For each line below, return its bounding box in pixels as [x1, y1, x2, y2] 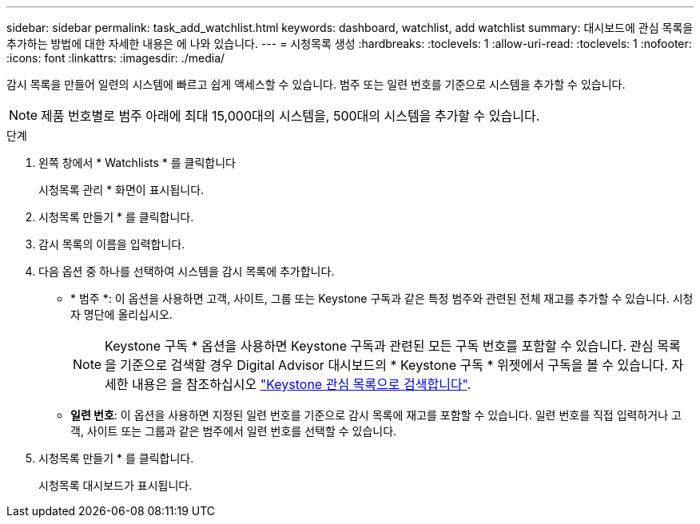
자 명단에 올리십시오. [70, 308, 173, 321]
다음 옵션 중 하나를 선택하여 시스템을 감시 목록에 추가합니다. [38, 264, 335, 278]
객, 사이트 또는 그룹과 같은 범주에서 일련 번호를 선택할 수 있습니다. [70, 424, 397, 438]
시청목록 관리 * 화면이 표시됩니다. [38, 183, 205, 196]
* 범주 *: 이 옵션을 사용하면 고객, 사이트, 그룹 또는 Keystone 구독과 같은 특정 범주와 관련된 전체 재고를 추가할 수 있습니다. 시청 [70, 292, 694, 305]
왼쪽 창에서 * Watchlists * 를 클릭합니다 [38, 156, 237, 169]
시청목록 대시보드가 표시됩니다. [38, 478, 193, 492]
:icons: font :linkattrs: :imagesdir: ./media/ [6, 51, 225, 65]
